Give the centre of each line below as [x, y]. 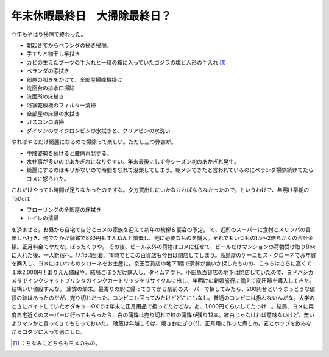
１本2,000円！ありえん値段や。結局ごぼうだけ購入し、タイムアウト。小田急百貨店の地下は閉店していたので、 [149, 272]
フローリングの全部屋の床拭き [64, 209]
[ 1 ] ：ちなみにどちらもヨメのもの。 [57, 343]
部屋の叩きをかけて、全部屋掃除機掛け [75, 79]
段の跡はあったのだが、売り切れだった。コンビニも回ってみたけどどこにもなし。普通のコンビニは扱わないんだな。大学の [163, 297]
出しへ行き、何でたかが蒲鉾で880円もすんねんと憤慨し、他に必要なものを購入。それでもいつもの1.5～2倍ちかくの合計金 [162, 238]
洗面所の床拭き [45, 96]
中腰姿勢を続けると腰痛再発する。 [69, 153]
